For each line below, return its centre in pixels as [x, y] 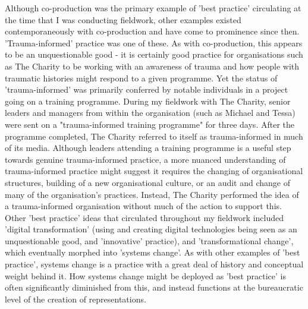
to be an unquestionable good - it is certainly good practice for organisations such [154, 54]
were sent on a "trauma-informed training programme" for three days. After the [150, 124]
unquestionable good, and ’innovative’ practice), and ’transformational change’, [149, 240]
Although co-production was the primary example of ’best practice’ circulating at [153, 8]
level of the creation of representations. [76, 299]
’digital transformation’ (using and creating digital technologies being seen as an [151, 229]
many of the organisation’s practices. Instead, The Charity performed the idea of [152, 194]
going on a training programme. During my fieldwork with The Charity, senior [148, 101]
